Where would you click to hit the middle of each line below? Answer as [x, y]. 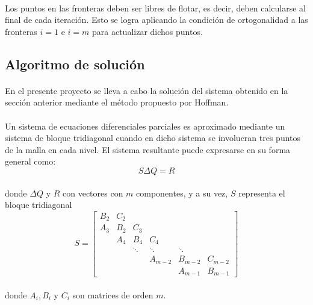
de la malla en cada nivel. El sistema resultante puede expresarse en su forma [148, 149]
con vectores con [93, 193]
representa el [262, 193]
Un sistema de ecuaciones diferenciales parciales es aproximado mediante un [145, 126]
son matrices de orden [113, 294]
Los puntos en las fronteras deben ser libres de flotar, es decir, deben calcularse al [155, 8]
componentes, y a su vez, [182, 193]
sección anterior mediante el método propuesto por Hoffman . [117, 102]
